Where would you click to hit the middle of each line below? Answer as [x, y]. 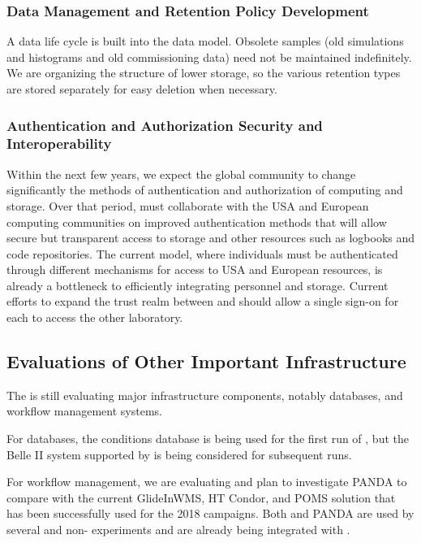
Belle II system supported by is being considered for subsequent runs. [179, 454]
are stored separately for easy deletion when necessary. [142, 89]
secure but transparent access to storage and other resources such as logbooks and [211, 238]
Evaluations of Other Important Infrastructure [206, 361]
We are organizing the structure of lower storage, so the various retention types [204, 73]
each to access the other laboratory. [95, 317]
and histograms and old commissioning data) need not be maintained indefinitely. [209, 56]
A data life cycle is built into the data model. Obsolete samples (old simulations [205, 41]
